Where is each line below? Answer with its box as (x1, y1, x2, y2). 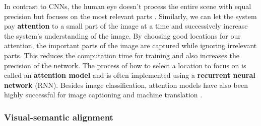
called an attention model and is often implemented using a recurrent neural (4, 70, 255, 80)
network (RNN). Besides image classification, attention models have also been (4, 79, 248, 90)
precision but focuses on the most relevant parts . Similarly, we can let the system (4, 11, 257, 21)
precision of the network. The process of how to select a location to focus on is (4, 60, 246, 70)
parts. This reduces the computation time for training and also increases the (4, 50, 239, 60)
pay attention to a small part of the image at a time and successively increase (4, 21, 248, 31)
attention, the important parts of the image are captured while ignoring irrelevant (4, 40, 257, 51)
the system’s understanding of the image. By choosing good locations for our (4, 30, 241, 41)
